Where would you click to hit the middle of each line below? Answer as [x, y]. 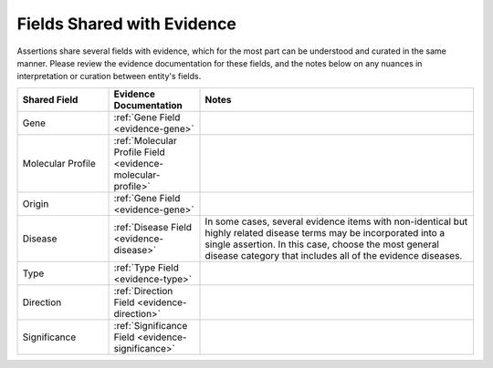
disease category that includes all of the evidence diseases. [334, 255]
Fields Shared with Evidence [127, 24]
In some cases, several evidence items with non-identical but [336, 221]
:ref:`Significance [151, 325]
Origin [36, 203]
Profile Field [139, 152]
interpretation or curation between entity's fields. [109, 77]
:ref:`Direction [143, 291]
